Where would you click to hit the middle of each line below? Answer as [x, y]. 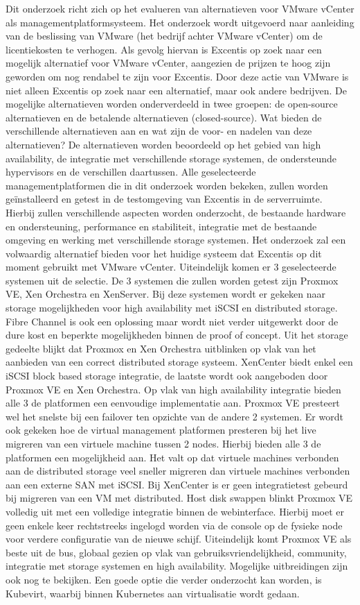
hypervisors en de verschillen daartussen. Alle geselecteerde [131, 172]
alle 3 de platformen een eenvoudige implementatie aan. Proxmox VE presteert [173, 403]
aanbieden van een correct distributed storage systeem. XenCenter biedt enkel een [179, 362]
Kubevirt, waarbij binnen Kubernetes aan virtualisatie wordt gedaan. [153, 593]
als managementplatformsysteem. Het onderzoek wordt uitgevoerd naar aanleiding [180, 22]
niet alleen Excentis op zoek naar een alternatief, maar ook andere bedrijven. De [176, 90]
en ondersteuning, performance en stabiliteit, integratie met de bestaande [161, 226]
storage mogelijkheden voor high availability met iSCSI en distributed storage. [172, 308]
